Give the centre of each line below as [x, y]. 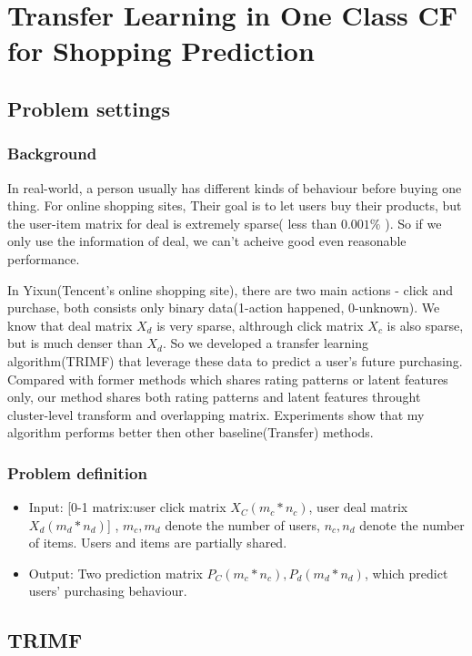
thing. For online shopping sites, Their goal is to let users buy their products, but [235, 205]
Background [52, 154]
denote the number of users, [242, 524]
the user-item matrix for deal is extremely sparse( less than [172, 223]
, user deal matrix [358, 507]
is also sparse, [425, 325]
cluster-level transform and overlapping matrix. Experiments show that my [216, 414]
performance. [44, 258]
